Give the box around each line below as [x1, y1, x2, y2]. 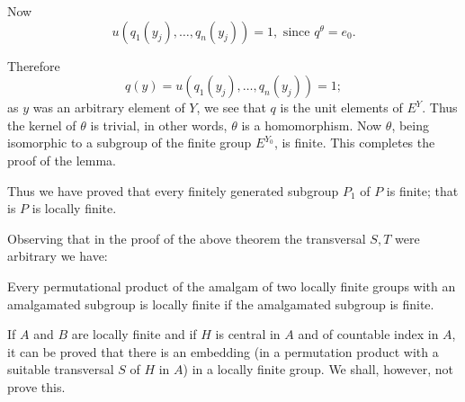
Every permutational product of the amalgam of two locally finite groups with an [7, 276, 456, 295]
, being [391, 115, 430, 134]
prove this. [7, 377, 66, 396]
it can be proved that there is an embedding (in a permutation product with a [7, 342, 439, 361]
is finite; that [386, 181, 459, 200]
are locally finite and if [71, 325, 197, 344]
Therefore [7, 56, 60, 75]
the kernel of [7, 115, 76, 134]
